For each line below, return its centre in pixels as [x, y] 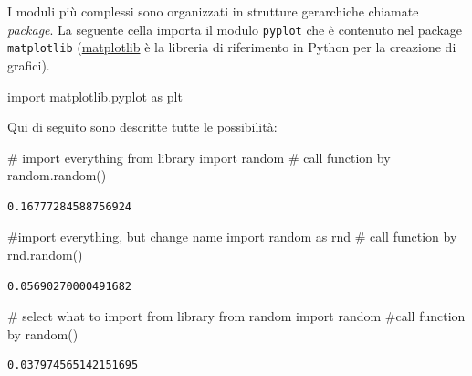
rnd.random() [45, 255]
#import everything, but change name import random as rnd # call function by [232, 236]
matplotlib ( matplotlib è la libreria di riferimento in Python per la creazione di [232, 47]
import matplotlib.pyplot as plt [95, 96]
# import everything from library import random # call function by [199, 157]
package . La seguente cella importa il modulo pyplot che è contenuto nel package [235, 29]
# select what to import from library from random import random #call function [236, 316]
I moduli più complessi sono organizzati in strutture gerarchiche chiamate [213, 11]
